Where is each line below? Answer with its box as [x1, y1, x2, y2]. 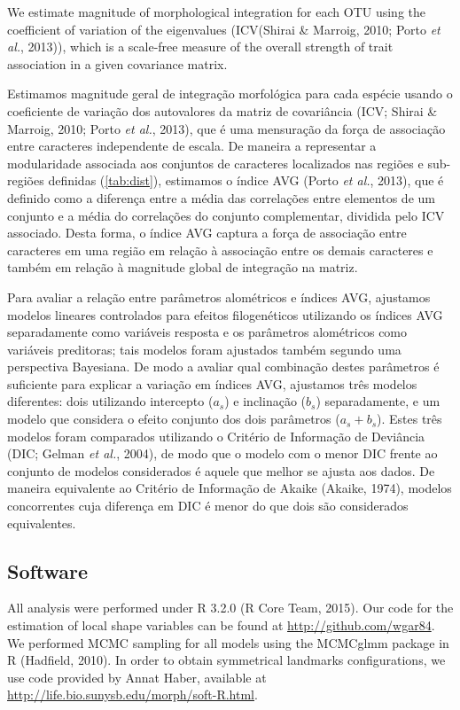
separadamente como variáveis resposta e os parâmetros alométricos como [7, 323, 408, 341]
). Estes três [377, 410, 442, 428]
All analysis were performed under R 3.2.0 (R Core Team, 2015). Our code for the [7, 598, 454, 617]
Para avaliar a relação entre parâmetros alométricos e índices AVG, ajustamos [7, 287, 431, 306]
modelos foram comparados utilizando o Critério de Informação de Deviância [7, 426, 425, 445]
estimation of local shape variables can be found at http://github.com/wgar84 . [7, 616, 435, 635]
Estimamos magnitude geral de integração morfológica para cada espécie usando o [7, 84, 453, 103]
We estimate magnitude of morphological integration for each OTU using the [7, 3, 425, 20]
